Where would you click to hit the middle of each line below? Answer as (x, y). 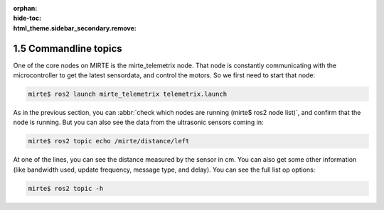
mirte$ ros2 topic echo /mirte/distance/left (109, 141)
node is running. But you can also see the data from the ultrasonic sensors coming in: (138, 122)
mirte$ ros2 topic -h (66, 188)
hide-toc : (27, 18)
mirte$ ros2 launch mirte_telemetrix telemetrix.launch (128, 94)
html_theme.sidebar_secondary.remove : (75, 28)
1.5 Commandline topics (68, 49)
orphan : (25, 8)
